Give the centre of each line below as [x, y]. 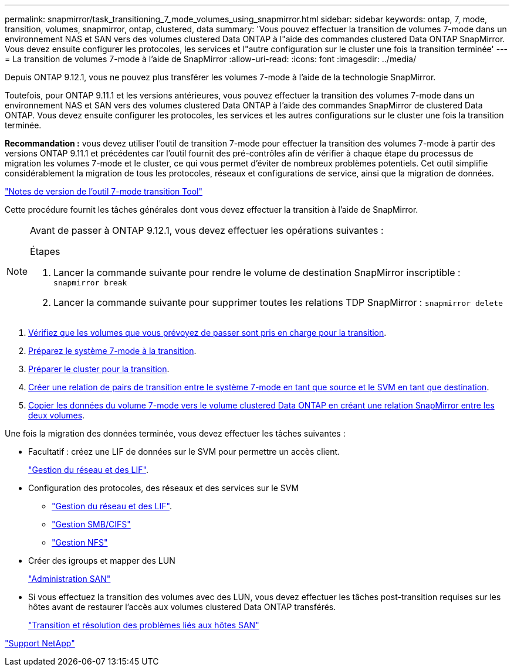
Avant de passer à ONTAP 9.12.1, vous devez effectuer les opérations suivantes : [207, 230]
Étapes [45, 251]
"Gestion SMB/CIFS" [91, 524]
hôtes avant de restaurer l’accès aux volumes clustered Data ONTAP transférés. [182, 607]
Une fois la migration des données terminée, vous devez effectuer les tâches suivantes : [175, 433]
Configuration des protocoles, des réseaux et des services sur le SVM [164, 488]
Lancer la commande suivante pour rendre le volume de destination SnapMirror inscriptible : [257, 273]
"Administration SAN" [70, 579]
